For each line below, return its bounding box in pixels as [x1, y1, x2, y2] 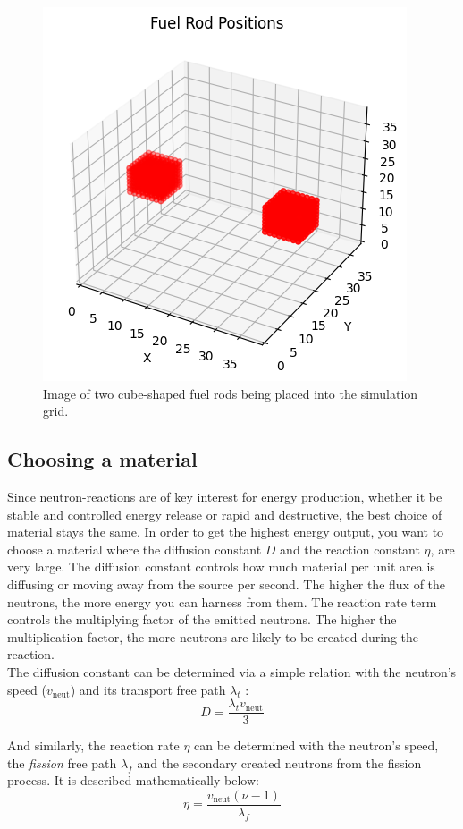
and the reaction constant [280, 539, 420, 558]
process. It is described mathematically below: [7, 771, 259, 790]
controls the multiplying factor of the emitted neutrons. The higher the [7, 610, 397, 629]
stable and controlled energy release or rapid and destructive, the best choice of [7, 504, 442, 523]
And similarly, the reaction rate [7, 736, 180, 755]
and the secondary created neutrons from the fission [137, 753, 422, 772]
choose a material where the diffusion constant [7, 539, 262, 558]
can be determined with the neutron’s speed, [194, 736, 439, 755]
